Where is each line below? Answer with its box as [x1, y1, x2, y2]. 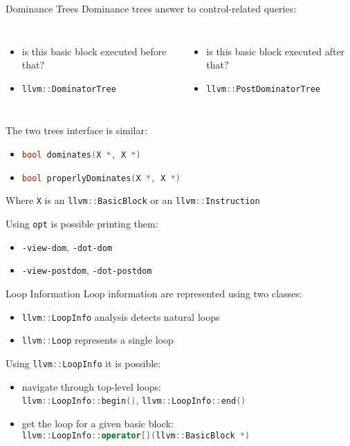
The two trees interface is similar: [6, 123, 147, 138]
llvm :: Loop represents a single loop [21, 333, 174, 347]
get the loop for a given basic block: [21, 416, 174, 430]
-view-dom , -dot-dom [21, 239, 113, 254]
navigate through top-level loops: [21, 379, 161, 393]
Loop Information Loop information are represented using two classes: [6, 286, 302, 300]
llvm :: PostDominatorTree [206, 84, 321, 94]
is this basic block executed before [21, 44, 167, 58]
